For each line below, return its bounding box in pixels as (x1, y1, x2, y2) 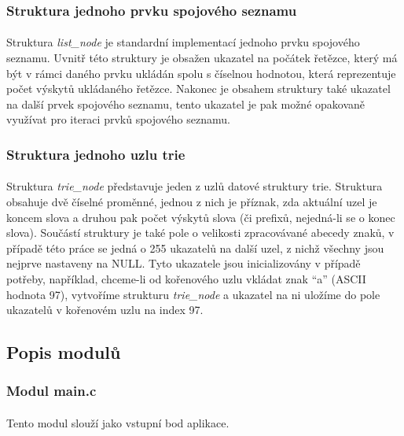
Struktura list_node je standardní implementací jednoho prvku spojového (6, 34, 360, 50)
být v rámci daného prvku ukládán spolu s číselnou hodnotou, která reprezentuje (6, 65, 396, 81)
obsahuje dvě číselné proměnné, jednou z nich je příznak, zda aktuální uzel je (6, 194, 377, 210)
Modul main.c (6, 381, 97, 401)
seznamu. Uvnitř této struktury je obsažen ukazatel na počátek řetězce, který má (6, 50, 398, 66)
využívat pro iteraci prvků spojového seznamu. (6, 111, 230, 127)
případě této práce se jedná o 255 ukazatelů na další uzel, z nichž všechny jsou (6, 239, 384, 256)
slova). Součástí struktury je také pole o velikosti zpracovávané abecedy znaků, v (6, 224, 395, 241)
